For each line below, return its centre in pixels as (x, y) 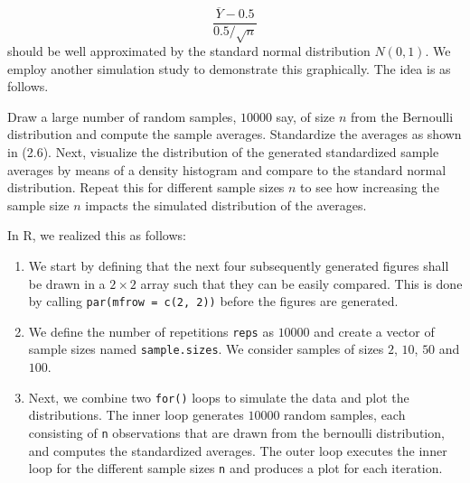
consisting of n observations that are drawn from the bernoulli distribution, (236, 432)
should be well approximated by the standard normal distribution (189, 51)
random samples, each (345, 415)
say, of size (305, 116)
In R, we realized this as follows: (97, 235)
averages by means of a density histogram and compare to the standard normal (227, 169)
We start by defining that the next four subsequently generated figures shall (239, 265)
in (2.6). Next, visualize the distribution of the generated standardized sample (223, 152)
